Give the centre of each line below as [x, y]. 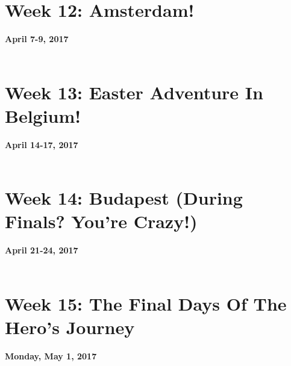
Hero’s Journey [70, 327]
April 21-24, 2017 [42, 250]
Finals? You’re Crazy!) [101, 221]
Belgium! [43, 115]
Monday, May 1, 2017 [51, 355]
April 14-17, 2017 [42, 144]
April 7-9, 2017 [37, 39]
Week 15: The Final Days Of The [146, 303]
